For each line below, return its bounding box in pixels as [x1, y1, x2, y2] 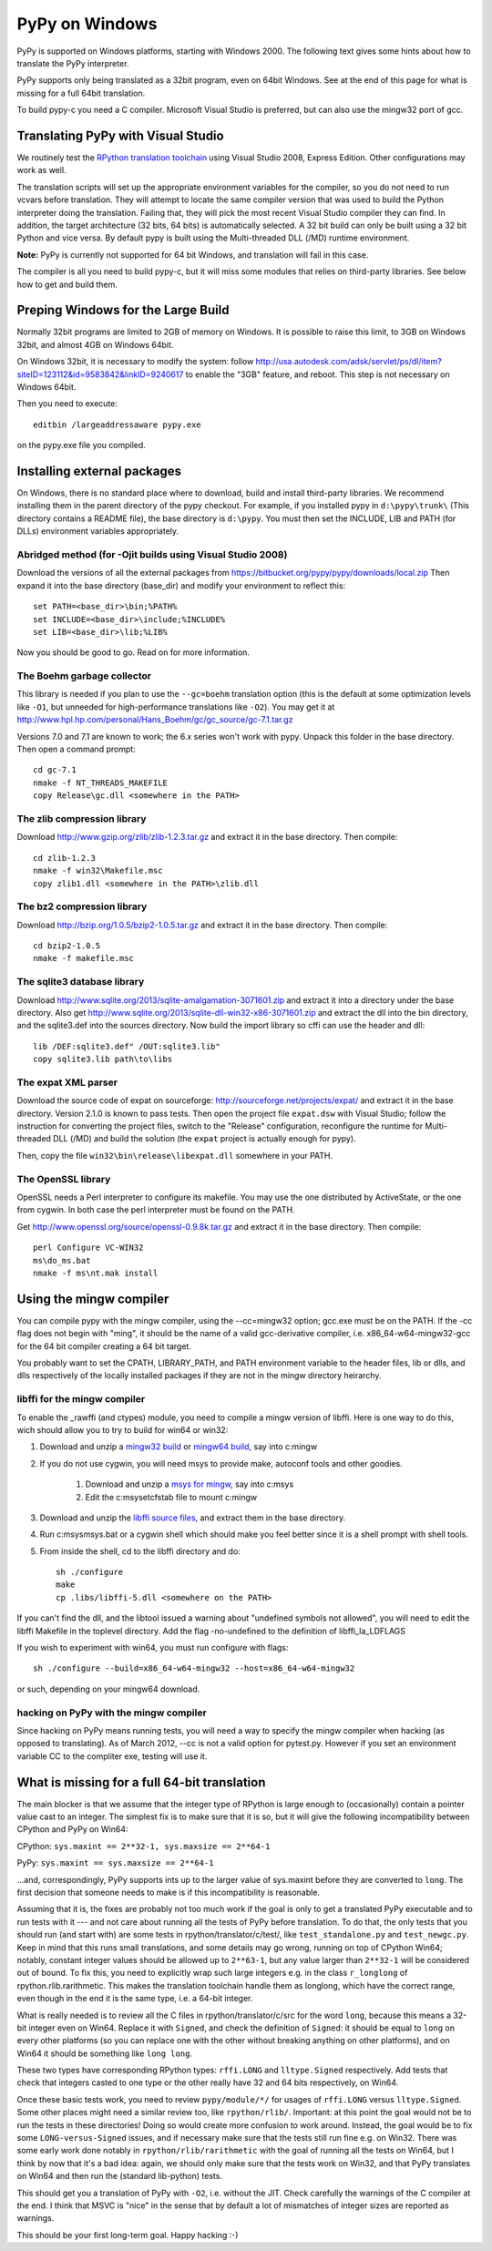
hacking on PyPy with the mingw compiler [16, 1706, 207, 1719]
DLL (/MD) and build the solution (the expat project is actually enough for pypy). [53, 1133, 356, 1144]
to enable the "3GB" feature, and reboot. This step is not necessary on [185, 369, 450, 380]
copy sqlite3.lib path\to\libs [33, 1054, 173, 1065]
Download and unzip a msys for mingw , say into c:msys [85, 1478, 294, 1489]
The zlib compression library [16, 812, 147, 824]
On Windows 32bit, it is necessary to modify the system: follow [16, 356, 254, 367]
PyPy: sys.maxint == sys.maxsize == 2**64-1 [16, 1857, 214, 1868]
